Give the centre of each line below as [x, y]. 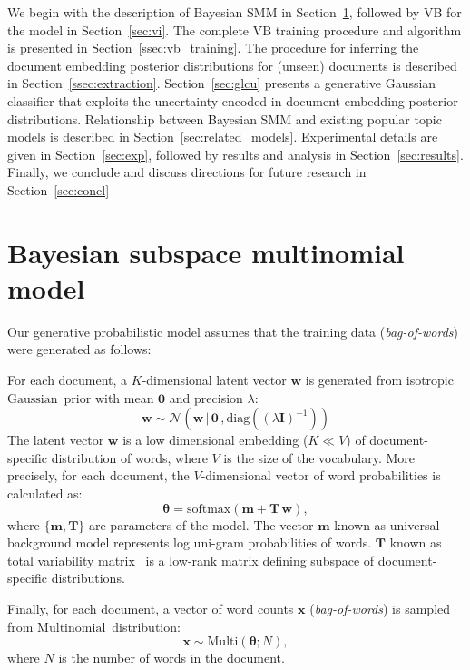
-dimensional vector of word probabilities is [321, 475]
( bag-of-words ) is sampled [380, 608]
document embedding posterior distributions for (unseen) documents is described [232, 65]
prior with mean [109, 397]
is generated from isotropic [379, 380]
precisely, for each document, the [98, 475]
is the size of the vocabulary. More [319, 457]
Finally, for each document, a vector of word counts [151, 608]
